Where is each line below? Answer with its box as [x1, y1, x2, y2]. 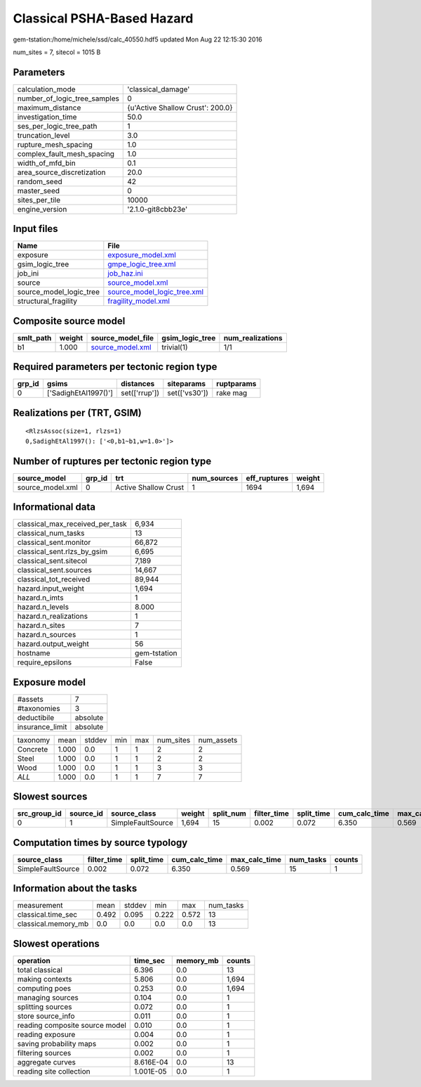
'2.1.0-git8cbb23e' [127, 204, 188, 214]
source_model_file [91, 333, 154, 342]
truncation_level [17, 130, 70, 140]
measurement [17, 901, 63, 911]
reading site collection [17, 1066, 91, 1076]
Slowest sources [13, 791, 88, 803]
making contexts [17, 974, 72, 984]
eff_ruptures [246, 473, 289, 483]
